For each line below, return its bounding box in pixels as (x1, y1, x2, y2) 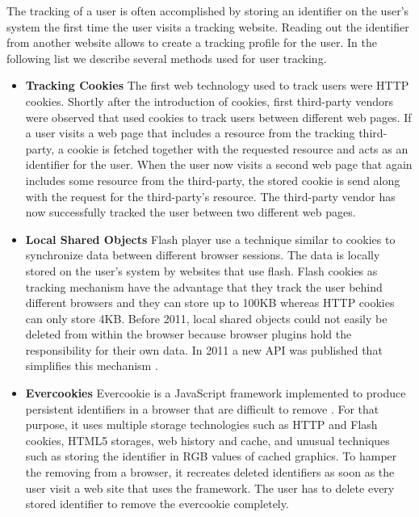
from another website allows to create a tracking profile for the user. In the (6, 34, 377, 51)
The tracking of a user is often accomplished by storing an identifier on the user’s (6, 2, 409, 19)
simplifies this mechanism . (25, 357, 158, 374)
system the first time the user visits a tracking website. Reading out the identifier (6, 18, 409, 35)
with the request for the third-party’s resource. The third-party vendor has (25, 187, 396, 204)
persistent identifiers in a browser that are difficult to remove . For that (25, 400, 379, 417)
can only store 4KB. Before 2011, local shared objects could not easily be (25, 309, 388, 326)
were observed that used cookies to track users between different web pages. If (25, 108, 412, 125)
